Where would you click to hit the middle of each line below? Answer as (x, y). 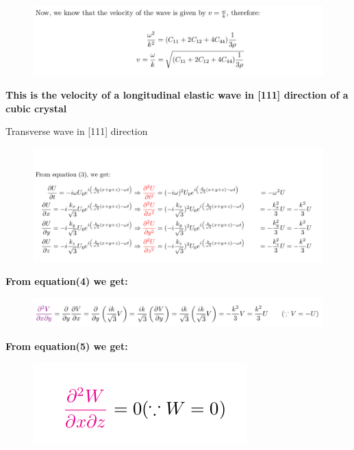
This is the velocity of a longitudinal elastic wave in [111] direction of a (177, 95)
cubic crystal (36, 108)
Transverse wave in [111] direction (77, 131)
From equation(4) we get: (67, 281)
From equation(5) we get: (67, 346)
